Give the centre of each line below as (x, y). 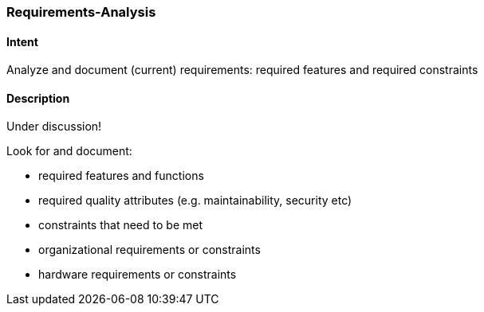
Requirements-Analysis (81, 12)
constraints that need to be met (120, 225)
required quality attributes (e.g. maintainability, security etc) (195, 201)
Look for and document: (69, 151)
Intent (22, 41)
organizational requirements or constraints (150, 250)
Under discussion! (54, 127)
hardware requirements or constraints (138, 275)
